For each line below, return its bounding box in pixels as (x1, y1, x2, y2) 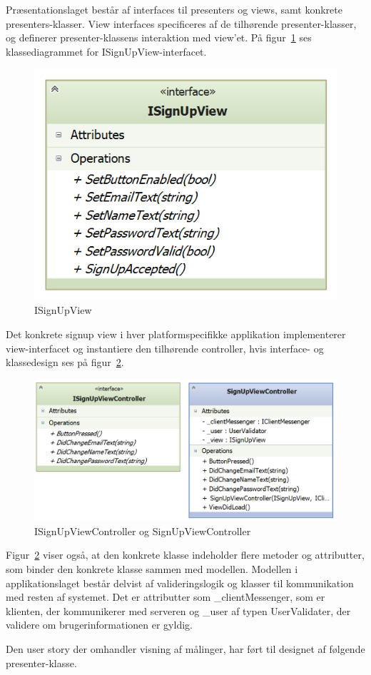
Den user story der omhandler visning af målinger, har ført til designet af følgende (6, 641, 365, 656)
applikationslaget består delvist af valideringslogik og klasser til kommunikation (6, 575, 354, 590)
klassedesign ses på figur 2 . (6, 355, 124, 370)
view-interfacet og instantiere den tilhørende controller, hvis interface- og (6, 340, 324, 355)
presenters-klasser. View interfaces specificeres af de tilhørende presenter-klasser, (6, 16, 357, 31)
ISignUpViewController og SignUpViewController (34, 523, 251, 538)
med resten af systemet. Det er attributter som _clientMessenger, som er (6, 589, 325, 604)
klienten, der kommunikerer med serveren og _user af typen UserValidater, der (6, 603, 351, 618)
